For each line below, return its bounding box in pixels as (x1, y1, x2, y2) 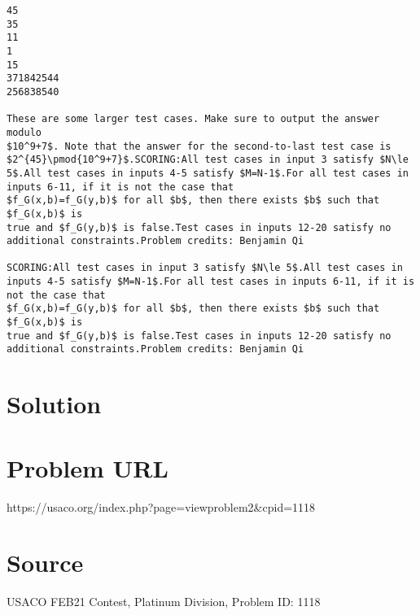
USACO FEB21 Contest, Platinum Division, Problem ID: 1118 (7, 593, 321, 610)
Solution (7, 387, 102, 421)
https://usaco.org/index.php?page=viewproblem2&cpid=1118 (7, 498, 316, 515)
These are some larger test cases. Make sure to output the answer (7, 113, 380, 125)
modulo (7, 126, 42, 138)
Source (7, 546, 84, 579)
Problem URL (7, 451, 168, 484)
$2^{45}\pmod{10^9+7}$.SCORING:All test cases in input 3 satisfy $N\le (7, 154, 409, 166)
